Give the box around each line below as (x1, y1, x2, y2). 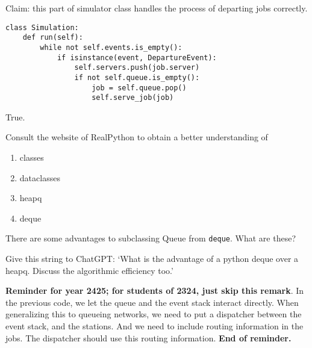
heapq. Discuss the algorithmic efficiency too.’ (5, 264, 173, 276)
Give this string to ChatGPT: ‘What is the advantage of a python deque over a (5, 252, 299, 265)
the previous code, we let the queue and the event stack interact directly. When (5, 296, 299, 308)
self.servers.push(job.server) (74, 63, 200, 72)
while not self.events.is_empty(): (40, 43, 183, 52)
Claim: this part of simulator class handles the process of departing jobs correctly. (5, 2, 308, 14)
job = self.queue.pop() (92, 83, 187, 92)
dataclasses (19, 171, 60, 184)
